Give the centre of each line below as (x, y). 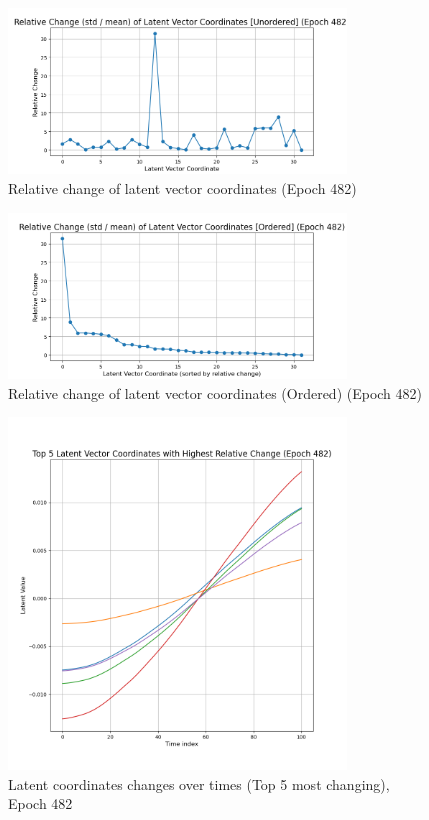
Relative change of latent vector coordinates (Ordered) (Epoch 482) (215, 392)
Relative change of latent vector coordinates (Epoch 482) (182, 187)
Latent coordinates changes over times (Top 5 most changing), (199, 783)
